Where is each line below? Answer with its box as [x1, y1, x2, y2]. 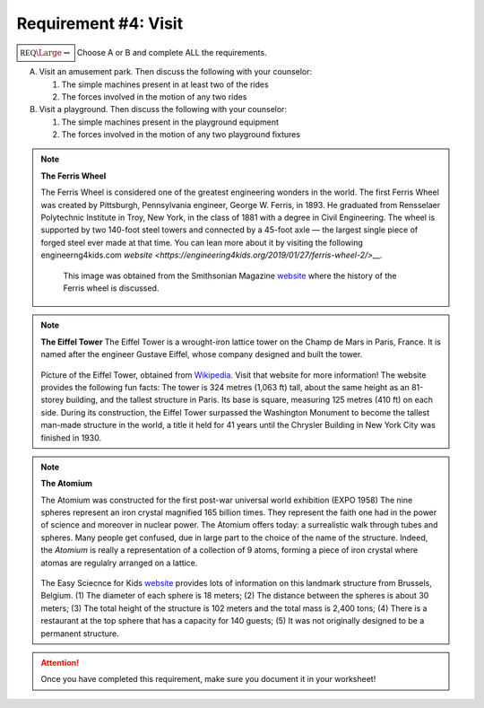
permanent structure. [40, 628, 120, 639]
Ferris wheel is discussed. [63, 283, 160, 293]
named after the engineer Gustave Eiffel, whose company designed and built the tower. [40, 349, 363, 360]
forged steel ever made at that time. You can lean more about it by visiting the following [40, 237, 363, 248]
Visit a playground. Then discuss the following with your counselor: [39, 104, 287, 115]
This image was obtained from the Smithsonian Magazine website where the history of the [63, 270, 397, 281]
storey [40, 395, 65, 406]
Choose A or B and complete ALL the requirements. [76, 47, 268, 57]
